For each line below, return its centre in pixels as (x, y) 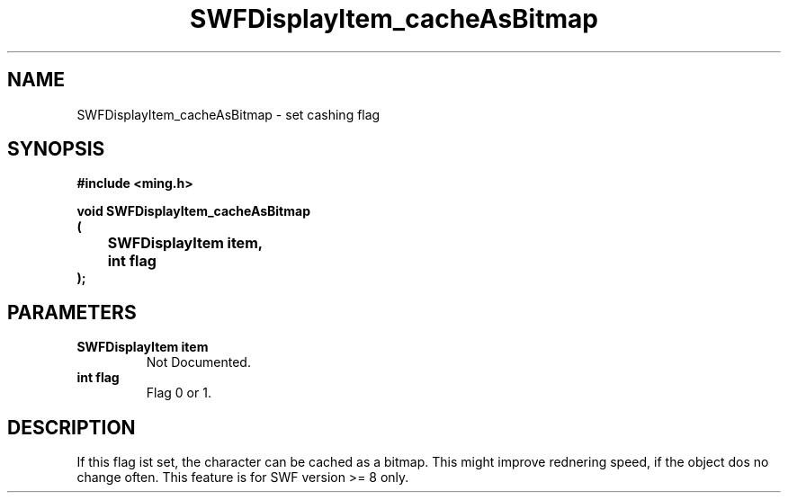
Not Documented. (198, 362)
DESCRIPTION (72, 427)
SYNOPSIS (56, 149)
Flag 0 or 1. (179, 393)
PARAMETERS (72, 312)
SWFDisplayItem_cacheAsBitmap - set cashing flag (228, 114)
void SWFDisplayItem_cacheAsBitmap (193, 211)
